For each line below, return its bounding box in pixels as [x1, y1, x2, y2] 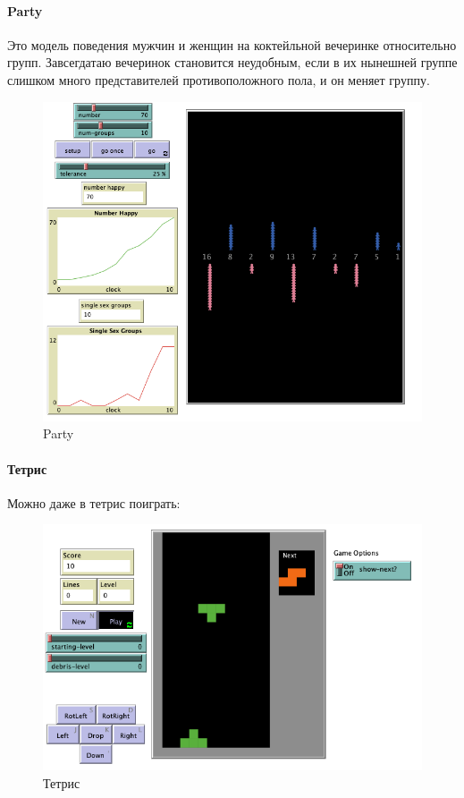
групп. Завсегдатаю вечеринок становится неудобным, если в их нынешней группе [7, 53, 458, 72]
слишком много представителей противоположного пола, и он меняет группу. [7, 70, 430, 89]
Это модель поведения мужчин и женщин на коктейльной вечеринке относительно [7, 35, 457, 54]
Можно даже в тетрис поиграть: [7, 493, 181, 512]
